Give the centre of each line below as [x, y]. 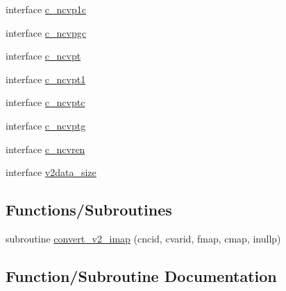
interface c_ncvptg [46, 125]
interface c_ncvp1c [46, 9]
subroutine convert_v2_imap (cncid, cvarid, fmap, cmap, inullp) [143, 238]
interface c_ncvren [45, 149]
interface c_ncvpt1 [46, 79]
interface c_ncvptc [45, 102]
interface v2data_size [51, 172]
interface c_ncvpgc [46, 32]
